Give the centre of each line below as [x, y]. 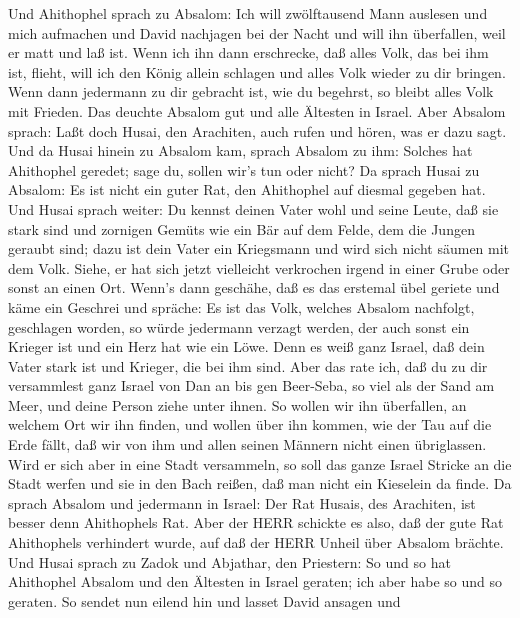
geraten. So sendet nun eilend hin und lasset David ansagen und [204, 600]
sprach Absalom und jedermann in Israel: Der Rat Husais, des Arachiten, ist [242, 502]
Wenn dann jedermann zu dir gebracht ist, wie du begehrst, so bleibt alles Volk [251, 91]
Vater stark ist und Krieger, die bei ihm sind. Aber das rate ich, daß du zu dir [248, 365]
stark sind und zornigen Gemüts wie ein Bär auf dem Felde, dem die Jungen [241, 228]
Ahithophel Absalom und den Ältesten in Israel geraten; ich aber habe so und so [255, 581]
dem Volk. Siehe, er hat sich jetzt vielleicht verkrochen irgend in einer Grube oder [259, 267]
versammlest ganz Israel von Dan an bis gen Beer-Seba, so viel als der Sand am [251, 385]
